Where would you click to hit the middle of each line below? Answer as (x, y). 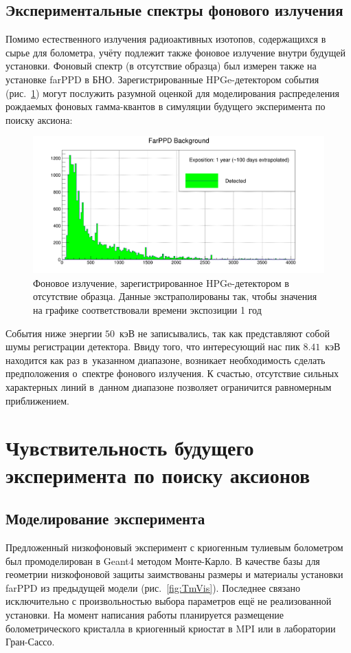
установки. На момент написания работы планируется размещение (145, 614)
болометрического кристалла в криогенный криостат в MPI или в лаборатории (171, 628)
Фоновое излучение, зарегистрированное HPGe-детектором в (161, 282)
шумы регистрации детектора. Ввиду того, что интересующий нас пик (153, 346)
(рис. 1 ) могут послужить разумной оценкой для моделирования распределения (173, 93)
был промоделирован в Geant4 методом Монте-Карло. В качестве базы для (163, 560)
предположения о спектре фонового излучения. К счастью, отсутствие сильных (172, 373)
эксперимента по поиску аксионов (158, 474)
